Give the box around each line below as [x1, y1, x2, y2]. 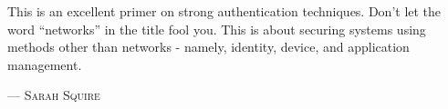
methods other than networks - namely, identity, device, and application [7, 37, 410, 56]
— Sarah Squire [7, 85, 100, 104]
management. [7, 54, 82, 74]
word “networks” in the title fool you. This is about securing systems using [7, 19, 426, 38]
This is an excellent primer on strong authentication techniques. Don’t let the [7, 2, 442, 20]
